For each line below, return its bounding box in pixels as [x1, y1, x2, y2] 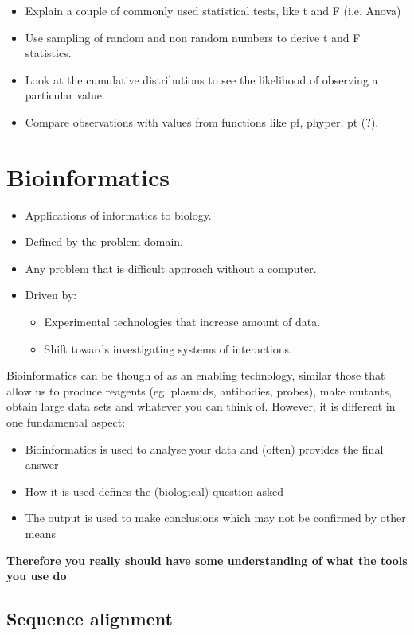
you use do [6, 567, 67, 584]
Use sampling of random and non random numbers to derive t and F [25, 29, 361, 45]
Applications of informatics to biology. [25, 206, 212, 223]
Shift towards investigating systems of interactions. [44, 340, 292, 356]
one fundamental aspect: [6, 414, 126, 430]
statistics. [25, 45, 72, 61]
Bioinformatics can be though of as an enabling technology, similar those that [6, 367, 385, 384]
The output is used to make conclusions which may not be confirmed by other [25, 509, 406, 526]
